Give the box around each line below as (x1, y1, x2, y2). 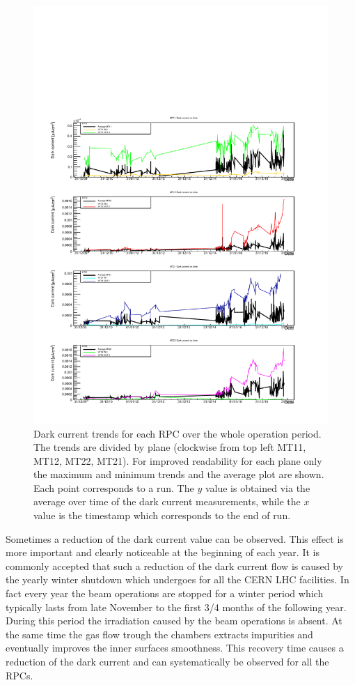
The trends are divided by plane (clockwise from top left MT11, (33, 440, 306, 454)
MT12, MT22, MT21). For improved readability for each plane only (33, 453, 322, 468)
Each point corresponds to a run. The (33, 480, 194, 495)
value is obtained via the (205, 480, 310, 495)
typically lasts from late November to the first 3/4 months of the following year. (6, 599, 347, 614)
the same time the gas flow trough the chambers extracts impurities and (6, 626, 313, 641)
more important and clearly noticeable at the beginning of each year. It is (6, 545, 319, 560)
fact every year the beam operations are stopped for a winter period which (6, 586, 324, 601)
